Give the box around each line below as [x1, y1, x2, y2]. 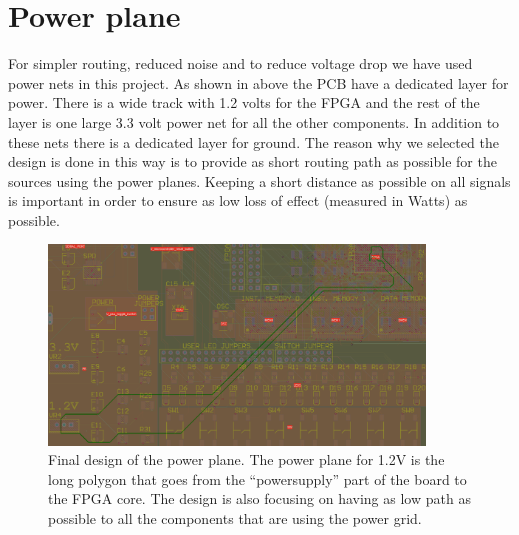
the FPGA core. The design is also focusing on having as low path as [48, 488, 471, 509]
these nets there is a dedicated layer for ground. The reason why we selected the [8, 131, 499, 152]
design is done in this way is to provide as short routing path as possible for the [8, 151, 497, 172]
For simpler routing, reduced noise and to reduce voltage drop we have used [8, 53, 473, 74]
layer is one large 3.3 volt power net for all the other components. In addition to [8, 111, 500, 132]
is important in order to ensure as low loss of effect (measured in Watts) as [8, 190, 468, 211]
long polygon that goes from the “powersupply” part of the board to [48, 468, 467, 489]
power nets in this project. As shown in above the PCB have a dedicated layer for [8, 72, 509, 93]
